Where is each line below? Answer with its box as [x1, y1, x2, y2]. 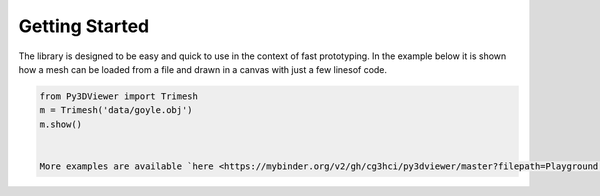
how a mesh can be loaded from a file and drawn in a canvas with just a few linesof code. [18, 63, 388, 75]
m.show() [39, 118, 83, 130]
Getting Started [18, 15, 150, 37]
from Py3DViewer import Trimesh [39, 90, 199, 102]
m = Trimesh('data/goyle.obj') [39, 105, 194, 116]
